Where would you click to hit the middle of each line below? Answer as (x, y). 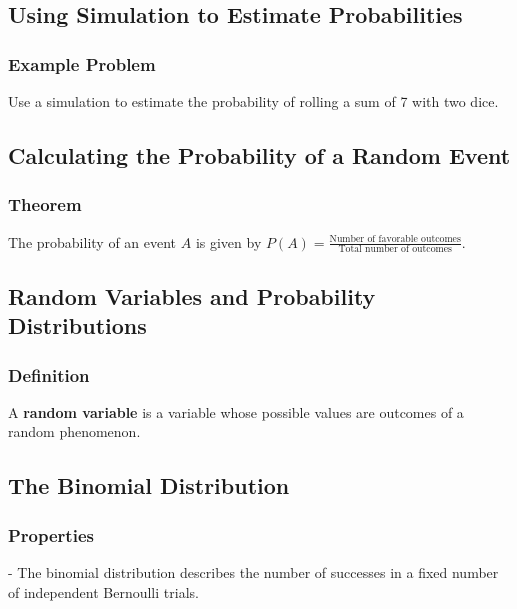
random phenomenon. (74, 431)
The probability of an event (92, 241)
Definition (49, 374)
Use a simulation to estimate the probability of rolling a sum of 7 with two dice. (253, 101)
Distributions (77, 325)
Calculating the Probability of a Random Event (259, 154)
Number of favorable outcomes (395, 239)
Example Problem (82, 63)
